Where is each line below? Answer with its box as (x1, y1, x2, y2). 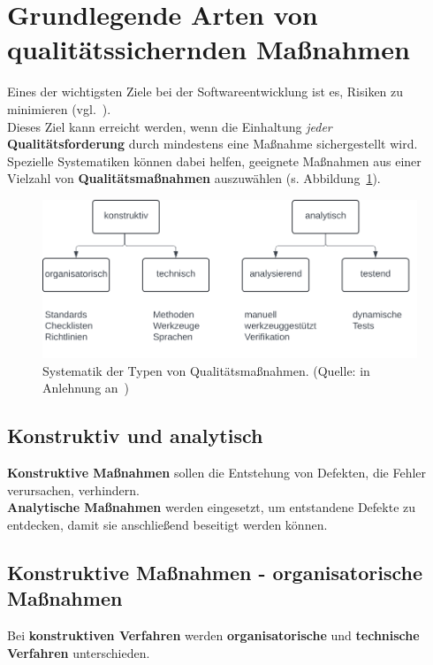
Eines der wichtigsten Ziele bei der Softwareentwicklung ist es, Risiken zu (7, 82, 404, 101)
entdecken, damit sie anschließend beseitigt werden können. (7, 515, 328, 533)
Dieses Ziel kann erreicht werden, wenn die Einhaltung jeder (7, 117, 332, 135)
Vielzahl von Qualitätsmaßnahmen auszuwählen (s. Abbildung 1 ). (7, 169, 381, 187)
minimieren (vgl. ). (7, 99, 111, 118)
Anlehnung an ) (42, 378, 130, 397)
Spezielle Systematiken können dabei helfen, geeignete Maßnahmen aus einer (7, 151, 422, 170)
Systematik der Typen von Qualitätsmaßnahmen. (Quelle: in (42, 361, 370, 379)
